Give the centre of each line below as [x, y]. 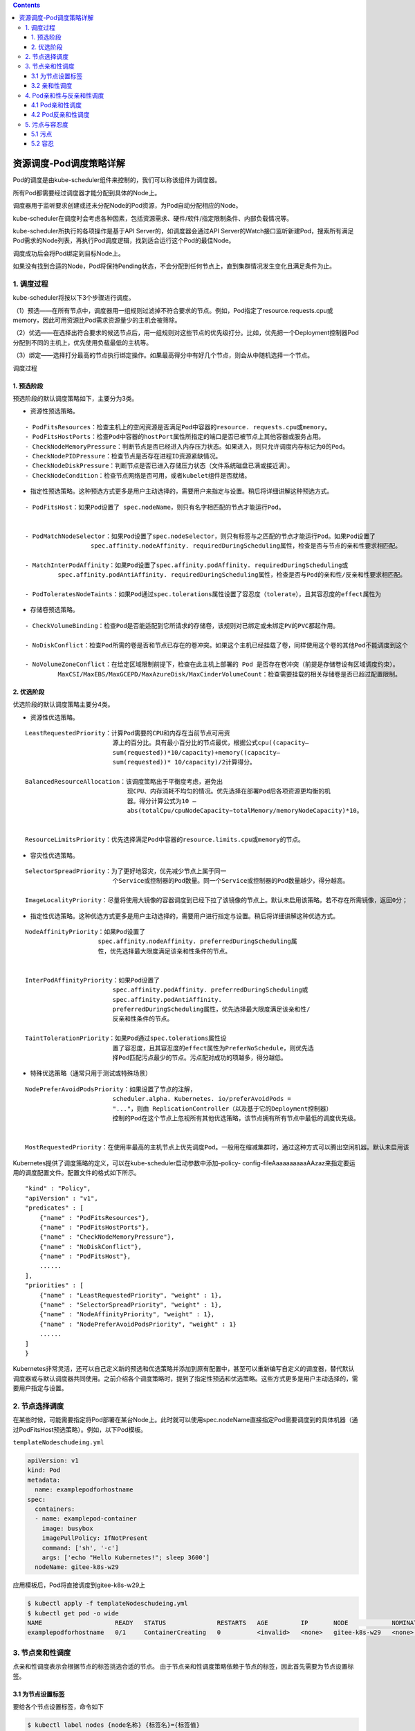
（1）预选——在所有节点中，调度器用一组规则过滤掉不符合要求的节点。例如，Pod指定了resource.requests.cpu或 [173, 310]
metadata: [44, 1480]
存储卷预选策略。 [54, 610]
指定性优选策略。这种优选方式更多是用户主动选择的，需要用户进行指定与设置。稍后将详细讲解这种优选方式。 [184, 916]
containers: [55, 1509]
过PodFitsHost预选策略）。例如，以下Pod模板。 [80, 1429]
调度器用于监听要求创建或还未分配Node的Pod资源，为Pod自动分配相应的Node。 [127, 206]
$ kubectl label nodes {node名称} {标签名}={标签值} [114, 1725]
